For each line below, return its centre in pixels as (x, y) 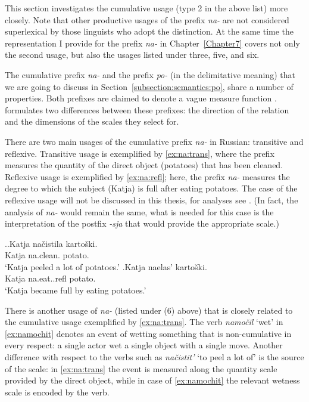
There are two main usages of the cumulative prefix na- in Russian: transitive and (154, 141)
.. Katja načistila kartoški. (51, 243)
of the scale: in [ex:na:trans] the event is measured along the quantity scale (141, 368)
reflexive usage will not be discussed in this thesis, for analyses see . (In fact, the (152, 200)
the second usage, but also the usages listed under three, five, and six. (132, 55)
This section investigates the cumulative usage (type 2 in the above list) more (146, 8)
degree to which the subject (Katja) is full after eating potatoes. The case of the (151, 188)
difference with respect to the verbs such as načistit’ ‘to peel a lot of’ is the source (154, 357)
